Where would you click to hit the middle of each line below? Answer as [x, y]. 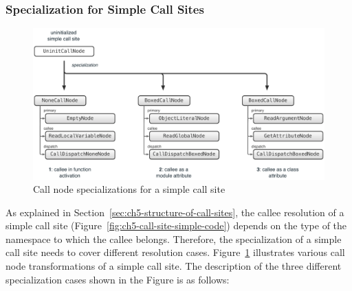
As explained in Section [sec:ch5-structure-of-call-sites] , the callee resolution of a [175, 212]
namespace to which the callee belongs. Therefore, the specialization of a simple [174, 238]
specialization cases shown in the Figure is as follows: [118, 279]
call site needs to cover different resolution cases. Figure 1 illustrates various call [175, 252]
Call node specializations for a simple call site [129, 189]
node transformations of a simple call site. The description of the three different [174, 266]
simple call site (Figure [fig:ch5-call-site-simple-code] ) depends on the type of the [176, 225]
